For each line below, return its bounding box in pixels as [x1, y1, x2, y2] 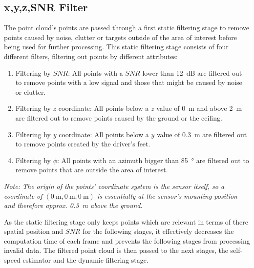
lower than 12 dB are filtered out [142, 67, 242, 78]
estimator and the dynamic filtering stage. [22, 255, 148, 265]
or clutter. [15, 86, 46, 97]
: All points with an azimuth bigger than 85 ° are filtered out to [57, 155, 249, 165]
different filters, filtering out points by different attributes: [4, 51, 178, 61]
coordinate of [4, 190, 42, 201]
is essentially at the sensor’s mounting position [97, 190, 237, 201]
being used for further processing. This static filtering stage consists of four [4, 41, 229, 52]
